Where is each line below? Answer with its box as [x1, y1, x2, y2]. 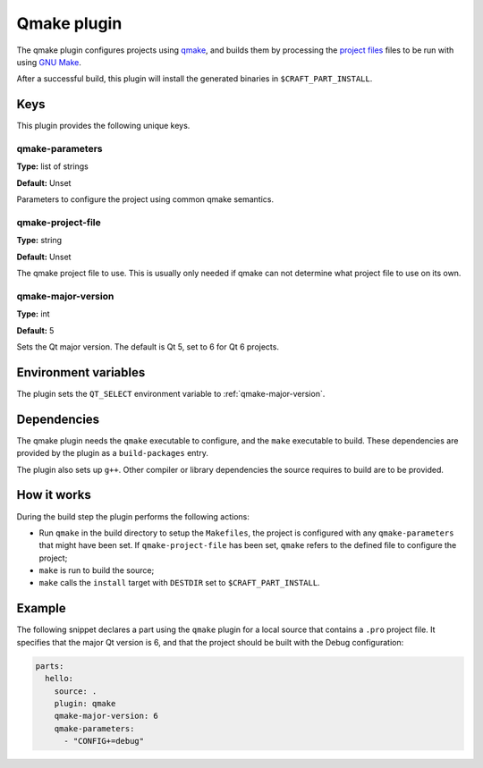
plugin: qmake [54, 698, 116, 708]
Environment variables [16, 365, 146, 380]
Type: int [16, 308, 50, 319]
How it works [16, 487, 91, 502]
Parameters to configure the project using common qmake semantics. [16, 194, 275, 205]
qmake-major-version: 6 [54, 711, 158, 722]
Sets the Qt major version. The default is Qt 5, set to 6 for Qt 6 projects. [16, 342, 279, 352]
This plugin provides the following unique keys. [16, 121, 191, 131]
